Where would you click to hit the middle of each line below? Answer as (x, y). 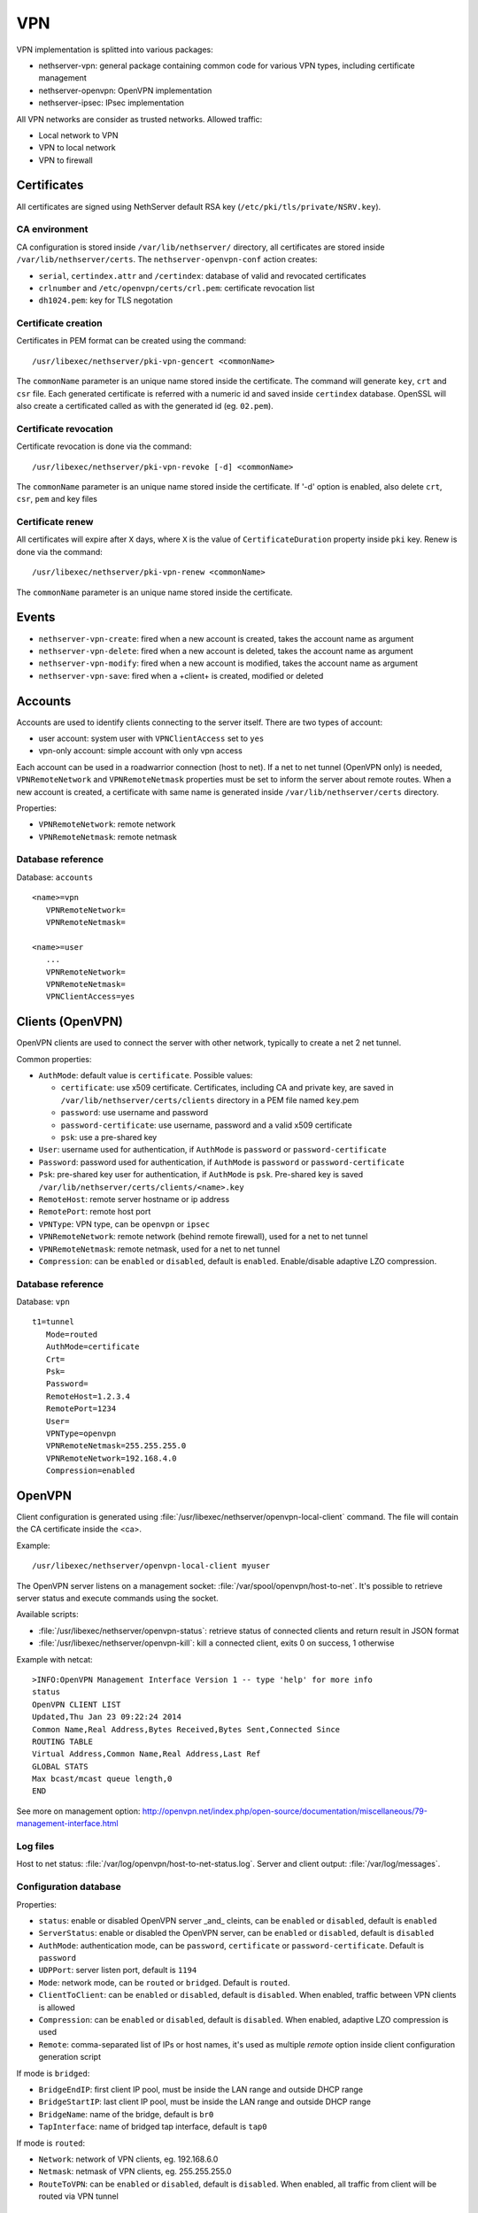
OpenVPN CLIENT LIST (77, 1704)
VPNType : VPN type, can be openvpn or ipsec (124, 1224)
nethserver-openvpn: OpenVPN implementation (125, 90)
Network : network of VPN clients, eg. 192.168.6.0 (128, 2159)
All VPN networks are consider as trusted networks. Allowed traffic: (139, 119)
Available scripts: (47, 1615)
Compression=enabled (90, 1471)
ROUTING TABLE (62, 1741)
